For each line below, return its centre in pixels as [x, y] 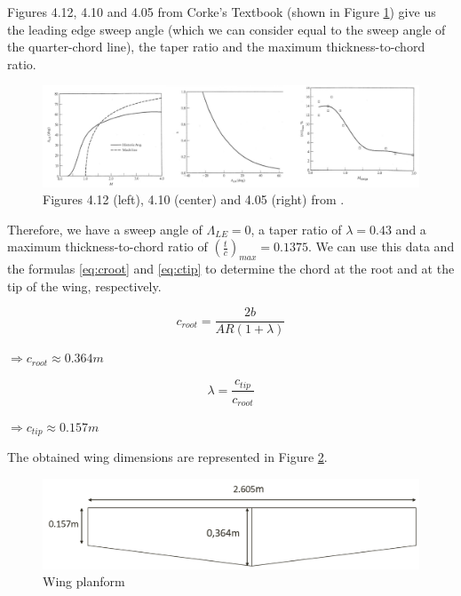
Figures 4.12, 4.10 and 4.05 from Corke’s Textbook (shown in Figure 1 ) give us [222, 12]
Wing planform [84, 581]
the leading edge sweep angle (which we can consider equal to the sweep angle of [227, 29]
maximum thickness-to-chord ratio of [107, 246]
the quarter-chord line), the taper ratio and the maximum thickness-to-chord [216, 47]
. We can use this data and [381, 246]
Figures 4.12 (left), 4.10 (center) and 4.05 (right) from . [194, 199]
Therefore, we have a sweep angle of [105, 229]
